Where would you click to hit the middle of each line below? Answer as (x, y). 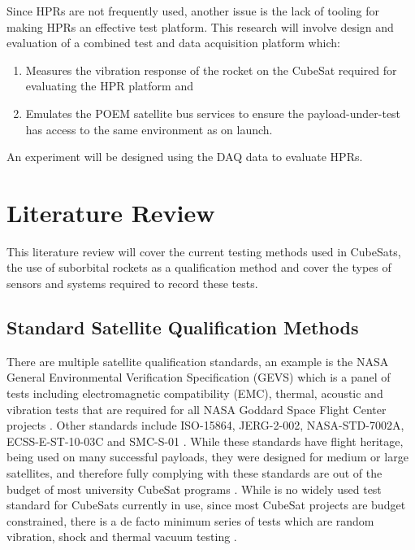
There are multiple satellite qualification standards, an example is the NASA (198, 361)
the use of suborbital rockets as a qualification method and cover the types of (199, 267)
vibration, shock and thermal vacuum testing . (122, 537)
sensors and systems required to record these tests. (132, 284)
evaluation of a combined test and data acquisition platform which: (173, 43)
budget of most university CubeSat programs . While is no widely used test (194, 489)
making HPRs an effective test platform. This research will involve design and (200, 26)
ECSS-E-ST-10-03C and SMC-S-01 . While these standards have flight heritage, (205, 441)
